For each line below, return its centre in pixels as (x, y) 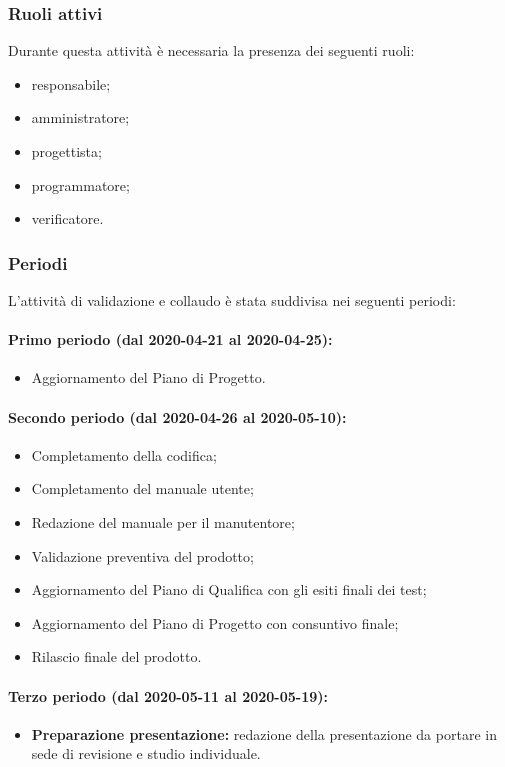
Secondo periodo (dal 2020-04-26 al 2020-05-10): (177, 416)
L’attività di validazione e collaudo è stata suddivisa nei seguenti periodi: (232, 300)
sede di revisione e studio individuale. (146, 753)
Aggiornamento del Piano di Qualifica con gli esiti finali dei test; (229, 589)
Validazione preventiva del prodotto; (142, 555)
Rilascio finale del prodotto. (116, 656)
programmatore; (80, 184)
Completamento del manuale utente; (142, 488)
